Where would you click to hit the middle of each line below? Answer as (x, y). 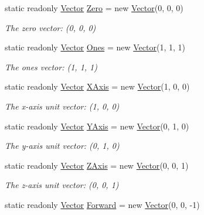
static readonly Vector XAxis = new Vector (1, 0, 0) (97, 86)
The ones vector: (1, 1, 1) (51, 66)
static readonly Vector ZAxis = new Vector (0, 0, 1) (97, 165)
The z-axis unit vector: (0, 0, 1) (62, 185)
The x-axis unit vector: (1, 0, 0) (62, 106)
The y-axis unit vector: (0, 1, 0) (62, 146)
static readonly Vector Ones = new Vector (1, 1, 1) (95, 47)
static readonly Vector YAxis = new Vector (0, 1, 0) (97, 126)
